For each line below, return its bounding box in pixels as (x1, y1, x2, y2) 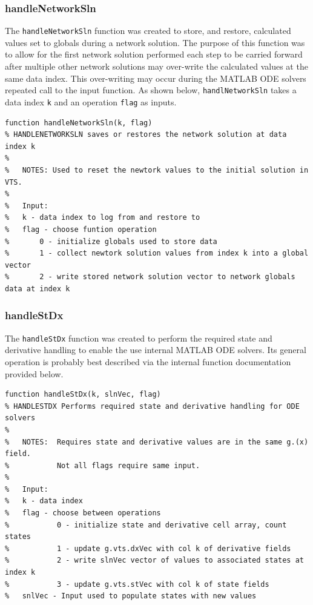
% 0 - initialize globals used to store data (5, 237, 217, 246)
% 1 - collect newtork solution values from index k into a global (5, 249, 309, 258)
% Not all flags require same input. (5, 461, 200, 470)
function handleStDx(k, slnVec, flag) (5, 390, 161, 399)
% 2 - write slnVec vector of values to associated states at (5, 556, 304, 565)
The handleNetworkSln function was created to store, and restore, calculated (5, 24, 291, 37)
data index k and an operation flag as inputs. (5, 95, 177, 108)
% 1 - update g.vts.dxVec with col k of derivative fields (5, 544, 291, 553)
